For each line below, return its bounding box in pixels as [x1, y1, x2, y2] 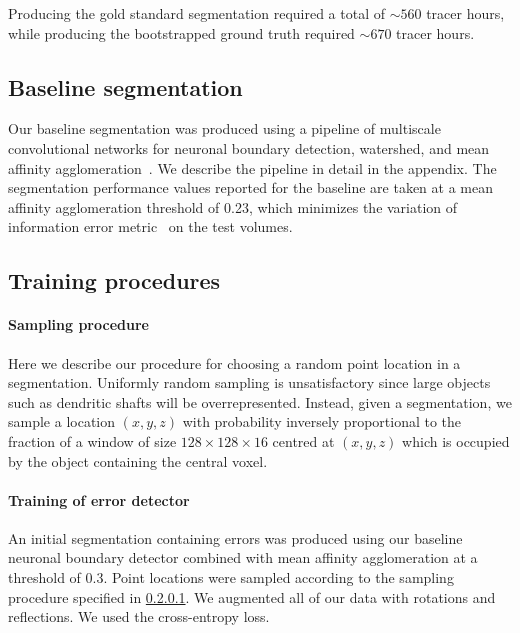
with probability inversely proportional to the [182, 411, 462, 432]
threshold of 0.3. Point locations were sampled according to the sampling [8, 567, 454, 588]
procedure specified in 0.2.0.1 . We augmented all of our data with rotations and [8, 586, 496, 607]
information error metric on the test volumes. [8, 216, 293, 237]
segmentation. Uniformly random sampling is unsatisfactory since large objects [8, 372, 491, 393]
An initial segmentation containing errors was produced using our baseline [8, 527, 463, 548]
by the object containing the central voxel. [8, 450, 268, 471]
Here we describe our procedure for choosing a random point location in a [8, 352, 461, 373]
